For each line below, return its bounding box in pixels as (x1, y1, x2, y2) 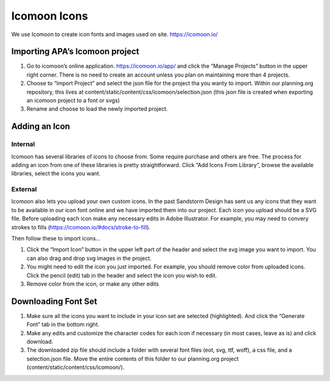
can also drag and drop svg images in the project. (26, 254, 152, 262)
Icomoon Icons (11, 9, 89, 23)
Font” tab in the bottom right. (26, 321, 100, 328)
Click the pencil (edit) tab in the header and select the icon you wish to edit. (26, 272, 217, 279)
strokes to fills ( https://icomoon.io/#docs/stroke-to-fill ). (11, 223, 151, 231)
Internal (11, 140, 35, 149)
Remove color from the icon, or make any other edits (26, 280, 159, 287)
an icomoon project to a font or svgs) (26, 97, 120, 104)
